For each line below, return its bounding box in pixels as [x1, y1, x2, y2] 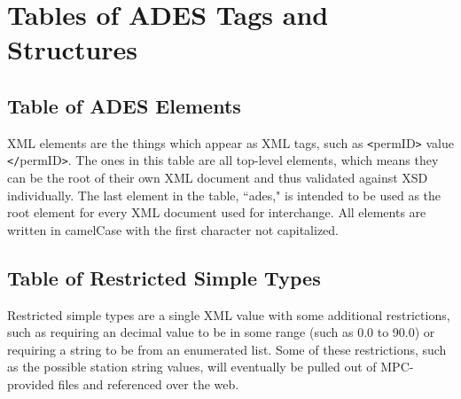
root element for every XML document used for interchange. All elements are [7, 203, 426, 222]
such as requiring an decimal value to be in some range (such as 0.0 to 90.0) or [7, 323, 435, 341]
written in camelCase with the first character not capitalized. [7, 220, 340, 239]
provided [7, 375, 54, 394]
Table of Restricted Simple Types [7, 263, 321, 291]
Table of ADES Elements [7, 91, 241, 119]
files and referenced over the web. [58, 375, 239, 394]
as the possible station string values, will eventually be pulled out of [7, 357, 377, 376]
